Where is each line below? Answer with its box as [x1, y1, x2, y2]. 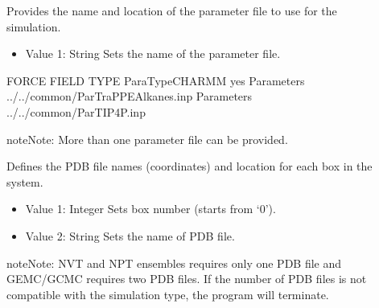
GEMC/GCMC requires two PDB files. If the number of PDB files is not [6, 270, 367, 287]
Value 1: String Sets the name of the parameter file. [25, 45, 281, 62]
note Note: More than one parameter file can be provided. [6, 130, 288, 147]
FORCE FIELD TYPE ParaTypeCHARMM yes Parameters [6, 72, 305, 88]
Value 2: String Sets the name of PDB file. [25, 227, 235, 244]
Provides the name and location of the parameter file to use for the [6, 2, 337, 18]
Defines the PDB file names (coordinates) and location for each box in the [6, 158, 373, 175]
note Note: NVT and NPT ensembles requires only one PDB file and [6, 254, 342, 271]
